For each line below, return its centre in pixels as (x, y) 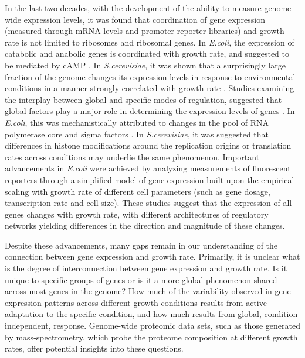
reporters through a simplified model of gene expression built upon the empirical (150, 179)
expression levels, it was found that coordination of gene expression (144, 19)
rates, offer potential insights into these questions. (94, 348)
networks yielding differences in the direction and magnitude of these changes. (145, 226)
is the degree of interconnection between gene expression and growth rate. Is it (146, 268)
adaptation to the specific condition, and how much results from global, (133, 314)
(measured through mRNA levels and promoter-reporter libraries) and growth (145, 31)
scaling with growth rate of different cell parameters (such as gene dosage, (138, 191)
